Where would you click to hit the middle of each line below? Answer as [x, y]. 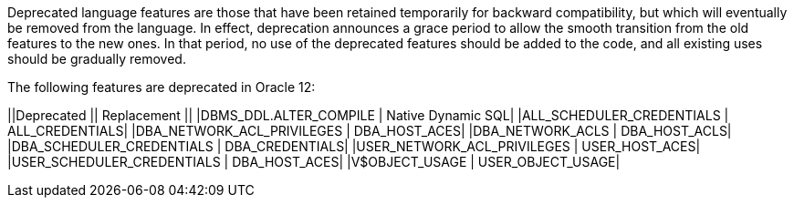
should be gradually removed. [97, 59]
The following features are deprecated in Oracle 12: [162, 87]
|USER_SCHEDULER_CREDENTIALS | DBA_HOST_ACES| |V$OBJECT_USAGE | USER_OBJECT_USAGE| [314, 162]
